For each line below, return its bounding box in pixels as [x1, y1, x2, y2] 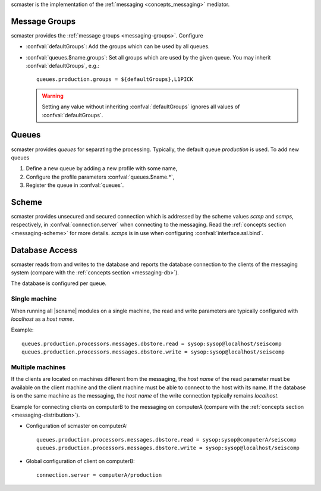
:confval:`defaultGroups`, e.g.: [26, 62, 99, 70]
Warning [42, 92, 64, 99]
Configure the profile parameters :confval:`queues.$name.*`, [26, 173, 175, 180]
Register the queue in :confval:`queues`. [26, 182, 124, 189]
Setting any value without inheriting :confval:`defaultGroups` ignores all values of [42, 103, 240, 110]
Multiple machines [11, 363, 66, 371]
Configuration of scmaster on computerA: [26, 423, 128, 430]
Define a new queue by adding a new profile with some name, [26, 165, 178, 172]
